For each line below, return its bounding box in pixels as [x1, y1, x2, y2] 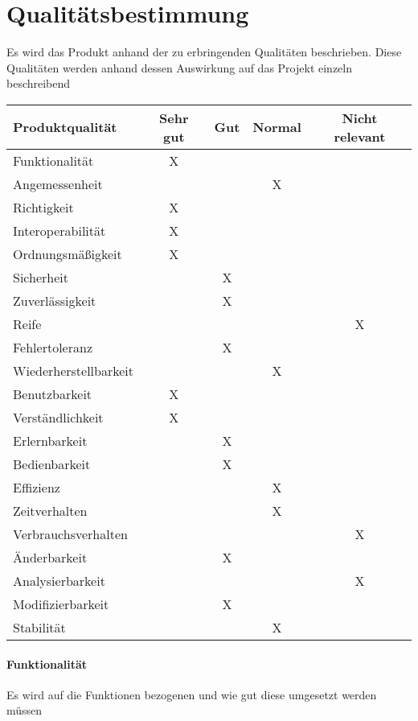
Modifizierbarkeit [13, 594, 109, 613]
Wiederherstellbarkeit [13, 360, 134, 380]
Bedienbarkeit [13, 454, 91, 473]
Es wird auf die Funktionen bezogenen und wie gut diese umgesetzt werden [6, 686, 377, 702]
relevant [334, 126, 386, 146]
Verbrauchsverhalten [13, 524, 128, 543]
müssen [6, 702, 43, 719]
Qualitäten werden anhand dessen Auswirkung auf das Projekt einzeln [6, 59, 352, 76]
